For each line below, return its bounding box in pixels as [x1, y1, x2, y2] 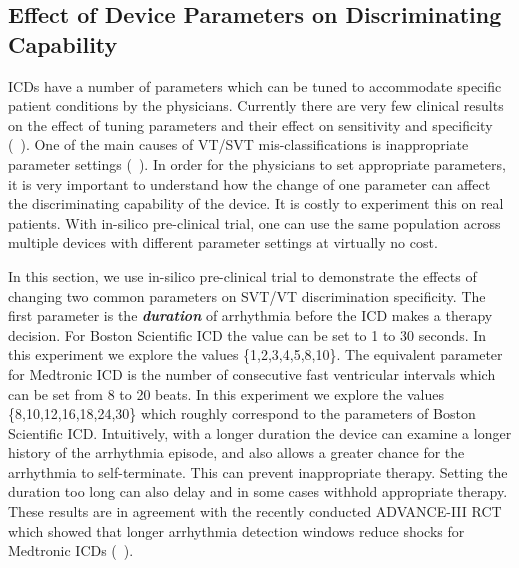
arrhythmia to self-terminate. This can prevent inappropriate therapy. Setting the [8, 461, 508, 482]
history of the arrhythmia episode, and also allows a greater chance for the [8, 442, 465, 463]
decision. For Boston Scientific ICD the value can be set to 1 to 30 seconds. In [8, 324, 487, 345]
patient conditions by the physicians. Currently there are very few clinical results [8, 95, 504, 116]
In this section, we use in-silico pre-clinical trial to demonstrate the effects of [8, 265, 477, 286]
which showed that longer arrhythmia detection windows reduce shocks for [8, 520, 465, 541]
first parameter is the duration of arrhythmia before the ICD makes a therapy [8, 305, 493, 326]
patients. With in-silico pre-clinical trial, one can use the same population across [8, 212, 501, 233]
